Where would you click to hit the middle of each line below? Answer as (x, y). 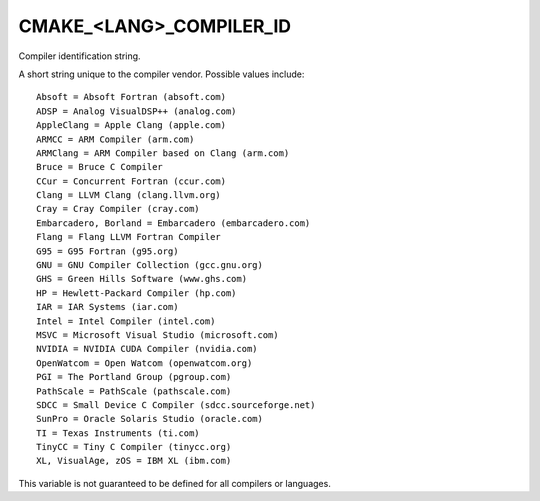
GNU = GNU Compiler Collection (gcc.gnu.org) (150, 265)
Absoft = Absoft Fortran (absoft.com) (131, 97)
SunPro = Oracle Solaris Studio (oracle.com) (150, 419)
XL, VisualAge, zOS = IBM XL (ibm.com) (134, 461)
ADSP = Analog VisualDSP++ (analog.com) (136, 111)
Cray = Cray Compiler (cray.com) (118, 209)
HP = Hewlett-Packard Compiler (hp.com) (136, 293)
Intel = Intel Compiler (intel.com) (126, 321)
